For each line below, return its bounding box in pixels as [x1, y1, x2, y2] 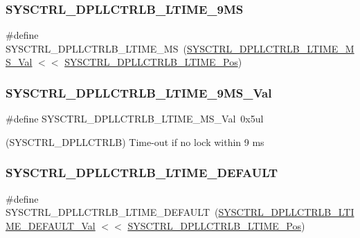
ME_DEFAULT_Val [6, 218, 96, 232]
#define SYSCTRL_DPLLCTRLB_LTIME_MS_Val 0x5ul [6, 111, 264, 126]
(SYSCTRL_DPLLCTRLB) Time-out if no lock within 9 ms [6, 134, 264, 149]
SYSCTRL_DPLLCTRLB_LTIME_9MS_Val [6, 84, 272, 101]
